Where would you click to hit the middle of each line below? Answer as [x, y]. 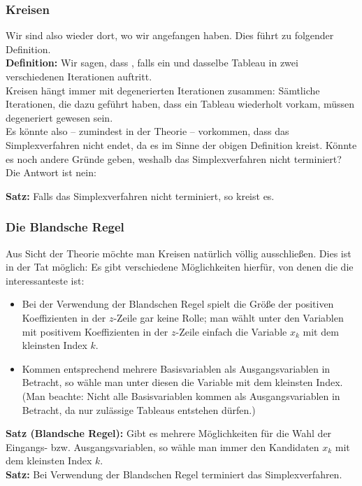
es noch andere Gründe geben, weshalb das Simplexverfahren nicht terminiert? [174, 158]
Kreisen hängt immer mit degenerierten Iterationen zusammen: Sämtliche [163, 90]
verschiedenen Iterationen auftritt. [79, 76]
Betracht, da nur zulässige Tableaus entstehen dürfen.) [139, 409]
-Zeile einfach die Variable [231, 331]
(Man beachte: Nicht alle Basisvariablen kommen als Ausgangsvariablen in [181, 395]
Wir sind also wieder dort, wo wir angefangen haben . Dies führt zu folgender [170, 35]
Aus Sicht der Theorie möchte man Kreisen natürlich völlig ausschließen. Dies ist [179, 253]
